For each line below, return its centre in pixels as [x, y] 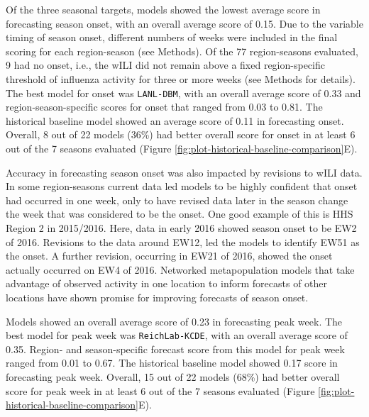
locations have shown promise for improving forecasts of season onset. [157, 297]
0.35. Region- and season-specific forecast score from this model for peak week [175, 349]
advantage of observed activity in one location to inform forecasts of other [167, 283]
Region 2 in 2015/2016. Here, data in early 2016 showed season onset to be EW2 [181, 227]
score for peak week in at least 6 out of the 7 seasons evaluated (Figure [160, 390]
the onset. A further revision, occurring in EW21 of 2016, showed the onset [169, 256]
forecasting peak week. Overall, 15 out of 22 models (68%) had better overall [173, 376]
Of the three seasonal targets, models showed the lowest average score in [163, 9]
